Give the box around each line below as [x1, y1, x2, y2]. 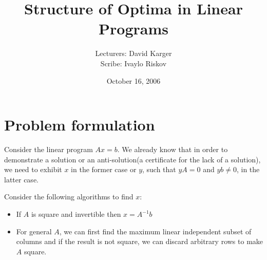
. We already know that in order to [117, 144, 228, 155]
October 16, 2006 [106, 75, 161, 86]
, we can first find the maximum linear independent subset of [59, 226, 252, 236]
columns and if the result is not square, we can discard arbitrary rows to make [16, 236, 263, 247]
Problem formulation [4, 114, 155, 135]
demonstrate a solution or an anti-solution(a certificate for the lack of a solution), [4, 154, 261, 164]
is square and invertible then [31, 209, 121, 219]
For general [16, 226, 52, 236]
